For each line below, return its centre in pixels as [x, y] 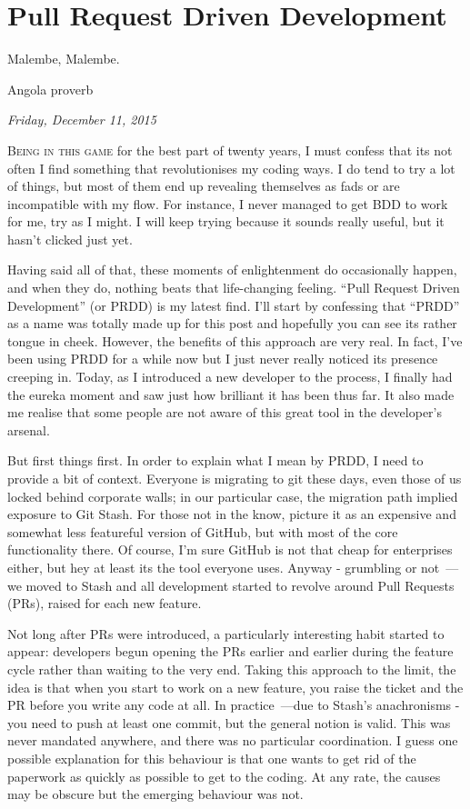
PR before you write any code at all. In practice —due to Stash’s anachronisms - [234, 705]
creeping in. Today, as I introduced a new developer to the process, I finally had [230, 377]
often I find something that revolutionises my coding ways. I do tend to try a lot [231, 168]
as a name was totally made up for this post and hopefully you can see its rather [232, 323]
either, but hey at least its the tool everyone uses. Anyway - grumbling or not [224, 567]
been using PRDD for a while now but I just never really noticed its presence [223, 359]
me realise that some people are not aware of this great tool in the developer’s [225, 412]
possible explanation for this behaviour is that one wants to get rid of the [212, 758]
